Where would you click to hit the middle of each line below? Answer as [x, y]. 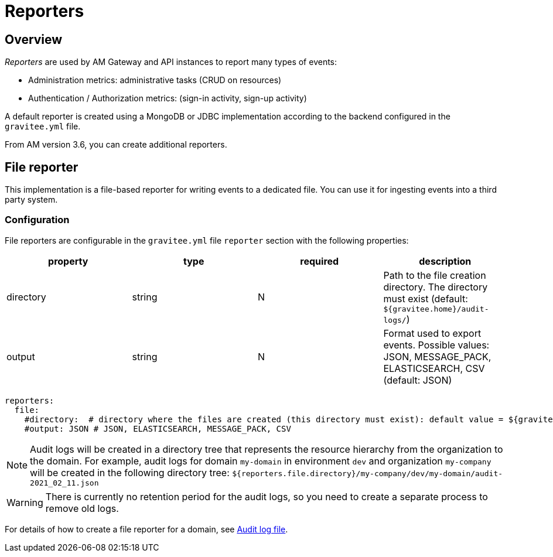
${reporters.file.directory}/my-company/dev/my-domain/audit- [368, 473]
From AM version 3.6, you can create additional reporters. [116, 145]
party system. [31, 200]
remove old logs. [82, 508]
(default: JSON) [418, 380]
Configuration [37, 220]
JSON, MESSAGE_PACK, [437, 356]
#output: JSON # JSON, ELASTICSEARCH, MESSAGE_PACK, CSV [158, 428]
